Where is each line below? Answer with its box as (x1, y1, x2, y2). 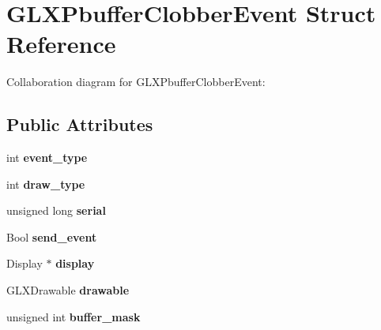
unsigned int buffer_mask (6, 308, 141, 324)
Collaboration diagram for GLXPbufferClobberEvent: (6, 73, 266, 90)
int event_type (6, 149, 88, 166)
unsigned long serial (6, 202, 106, 219)
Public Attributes (6, 112, 153, 137)
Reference (6, 28, 116, 60)
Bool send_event (6, 228, 97, 245)
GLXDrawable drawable (6, 282, 130, 298)
